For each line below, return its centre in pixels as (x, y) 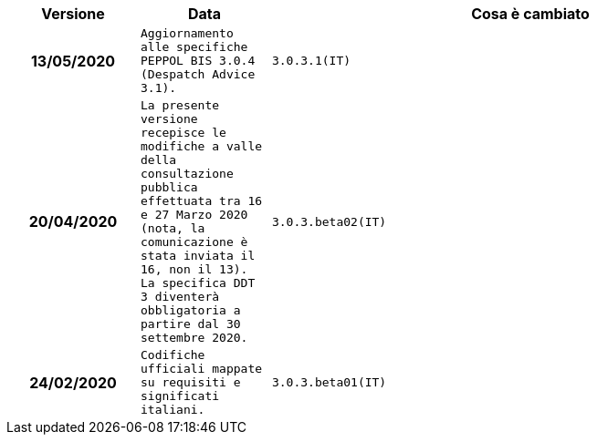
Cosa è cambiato (530, 14)
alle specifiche (194, 47)
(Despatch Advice (198, 74)
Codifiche (173, 355)
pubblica (169, 187)
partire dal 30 (190, 324)
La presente (180, 105)
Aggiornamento (187, 33)
